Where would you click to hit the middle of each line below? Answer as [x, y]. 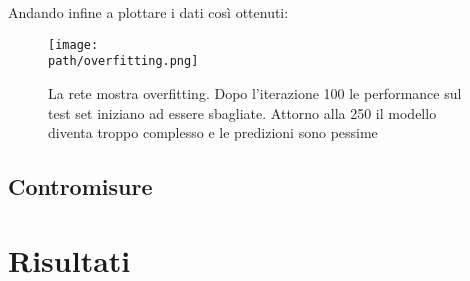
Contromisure [80, 186]
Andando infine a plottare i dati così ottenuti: [148, 12]
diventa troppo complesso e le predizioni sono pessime [213, 132]
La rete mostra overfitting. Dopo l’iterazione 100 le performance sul [255, 92]
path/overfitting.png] [123, 61]
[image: [73, 44]
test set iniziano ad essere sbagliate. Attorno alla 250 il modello [242, 112]
